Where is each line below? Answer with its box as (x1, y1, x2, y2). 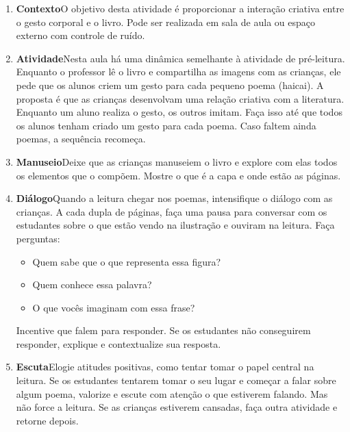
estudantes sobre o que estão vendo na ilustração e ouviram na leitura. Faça (16, 218, 335, 232)
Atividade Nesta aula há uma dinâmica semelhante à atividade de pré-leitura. (16, 51, 345, 65)
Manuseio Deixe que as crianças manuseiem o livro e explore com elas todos (16, 154, 338, 168)
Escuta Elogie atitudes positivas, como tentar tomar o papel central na (16, 359, 314, 374)
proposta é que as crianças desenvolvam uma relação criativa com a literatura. (16, 91, 345, 105)
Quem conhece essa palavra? (32, 277, 152, 292)
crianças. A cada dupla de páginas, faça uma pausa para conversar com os (16, 204, 327, 218)
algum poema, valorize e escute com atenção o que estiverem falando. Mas (16, 386, 328, 401)
